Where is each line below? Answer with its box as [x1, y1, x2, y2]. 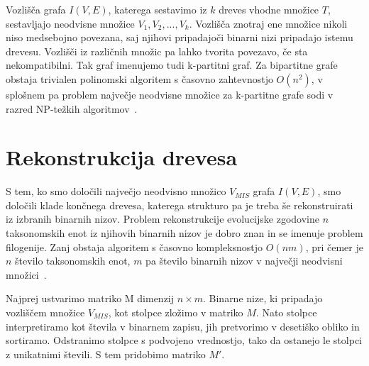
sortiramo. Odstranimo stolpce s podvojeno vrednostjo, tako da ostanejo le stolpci [6, 333, 362, 348]
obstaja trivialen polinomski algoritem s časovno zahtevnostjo [6, 71, 273, 86]
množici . [6, 267, 47, 282]
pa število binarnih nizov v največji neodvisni [145, 253, 343, 268]
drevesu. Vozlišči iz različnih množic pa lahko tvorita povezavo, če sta [6, 43, 308, 58]
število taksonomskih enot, [15, 253, 131, 268]
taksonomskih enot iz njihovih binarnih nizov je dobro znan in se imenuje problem [6, 226, 363, 240]
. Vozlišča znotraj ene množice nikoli [189, 16, 348, 30]
